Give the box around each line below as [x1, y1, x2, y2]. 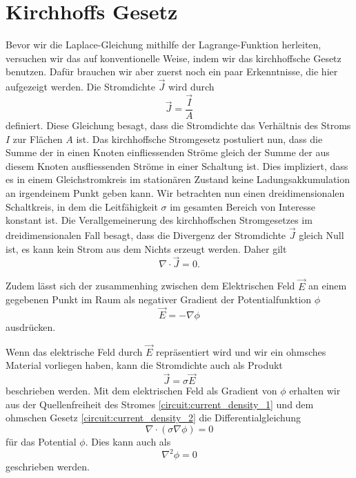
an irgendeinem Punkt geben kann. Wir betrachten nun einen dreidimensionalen [6, 185, 345, 200]
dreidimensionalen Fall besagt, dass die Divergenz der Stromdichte [6, 227, 286, 242]
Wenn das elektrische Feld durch [6, 344, 143, 358]
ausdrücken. [6, 320, 56, 334]
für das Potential [6, 434, 77, 448]
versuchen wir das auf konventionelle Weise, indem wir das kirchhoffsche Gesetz [6, 50, 342, 65]
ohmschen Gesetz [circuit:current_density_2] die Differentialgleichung [6, 410, 301, 425]
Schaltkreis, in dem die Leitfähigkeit [6, 199, 158, 213]
